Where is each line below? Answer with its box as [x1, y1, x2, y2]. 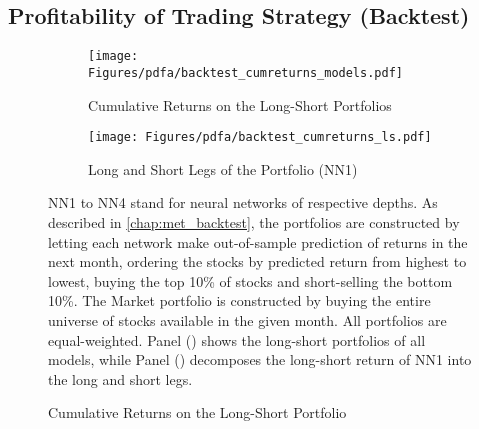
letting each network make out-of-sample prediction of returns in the [48, 231, 468, 252]
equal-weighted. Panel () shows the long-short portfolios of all [48, 329, 426, 350]
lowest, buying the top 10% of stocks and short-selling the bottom [48, 270, 453, 291]
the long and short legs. [48, 368, 193, 389]
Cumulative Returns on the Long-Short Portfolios [88, 94, 392, 115]
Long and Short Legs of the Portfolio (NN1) [88, 158, 358, 179]
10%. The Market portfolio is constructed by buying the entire [48, 290, 431, 311]
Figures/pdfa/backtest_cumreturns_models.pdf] [88, 65, 403, 80]
